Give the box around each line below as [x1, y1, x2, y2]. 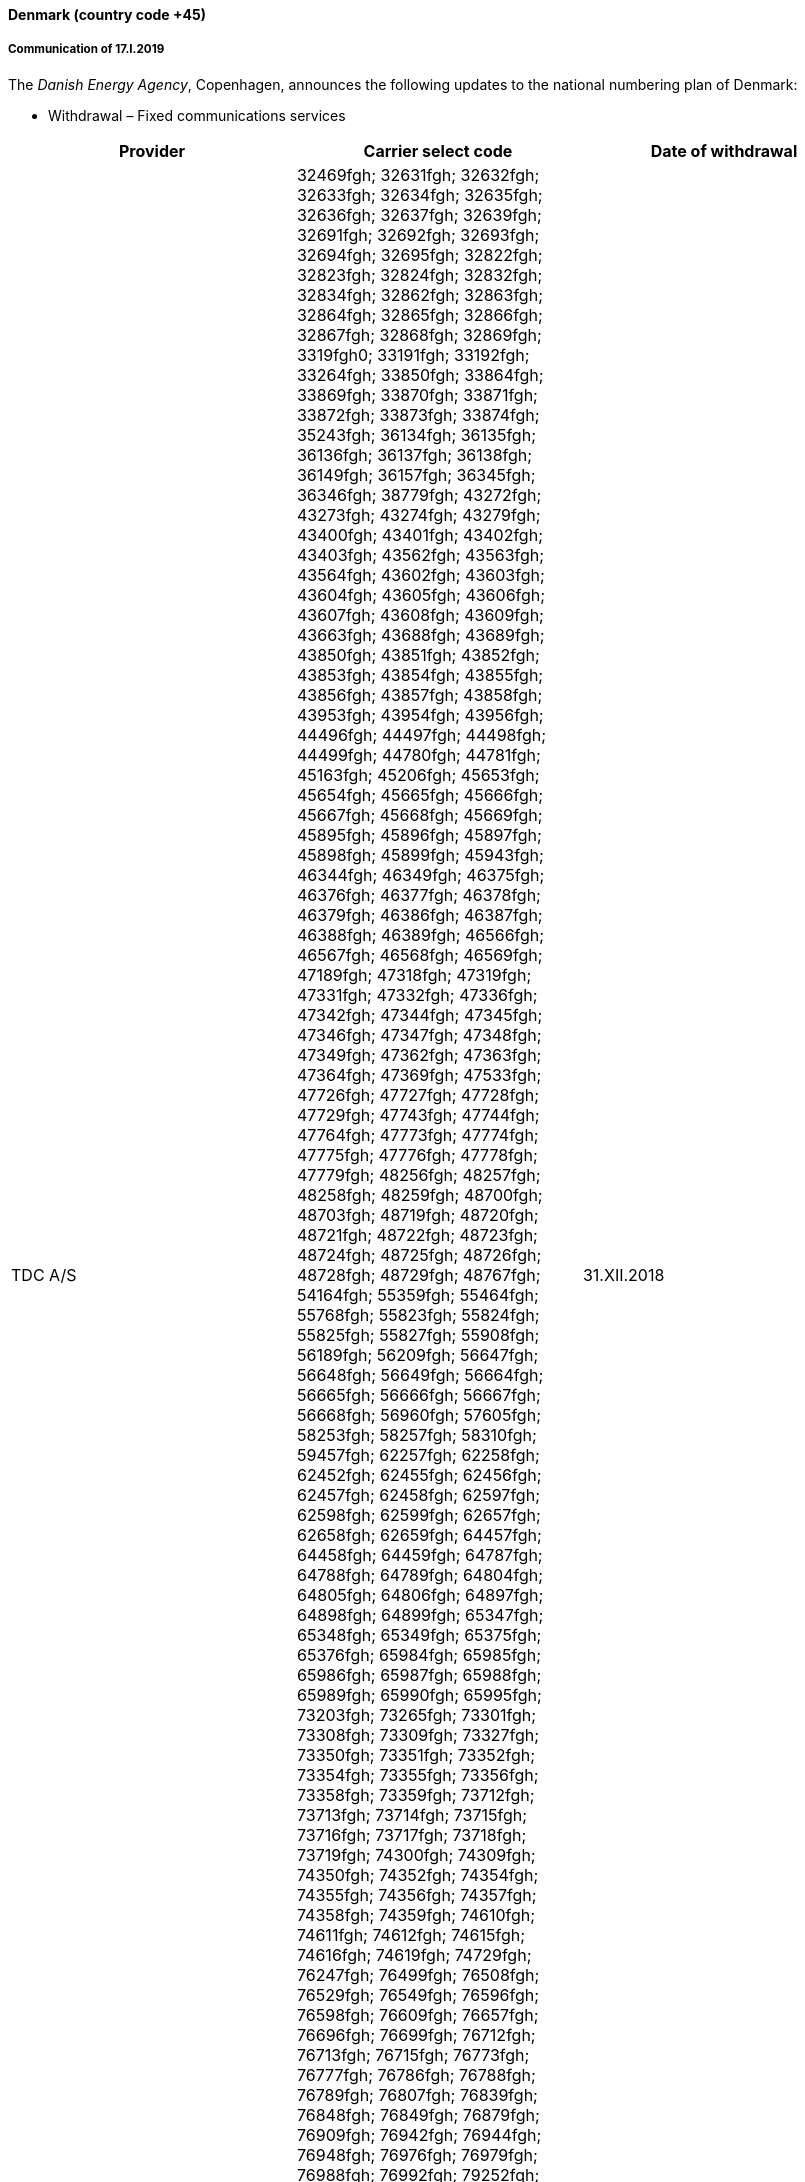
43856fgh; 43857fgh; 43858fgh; [296, 684, 543, 705]
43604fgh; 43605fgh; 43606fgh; [296, 584, 546, 605]
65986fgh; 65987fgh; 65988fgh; [296, 1664, 542, 1685]
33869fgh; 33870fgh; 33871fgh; [296, 384, 538, 405]
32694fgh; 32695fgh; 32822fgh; [296, 244, 543, 265]
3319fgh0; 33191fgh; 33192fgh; [296, 344, 530, 365]
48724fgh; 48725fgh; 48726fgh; [296, 1244, 542, 1265]
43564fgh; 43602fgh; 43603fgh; [296, 564, 545, 585]
